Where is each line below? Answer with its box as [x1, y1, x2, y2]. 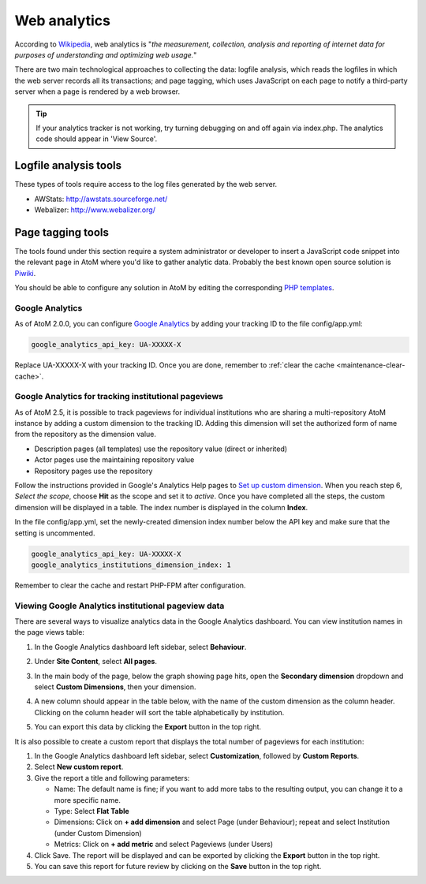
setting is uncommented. [14, 528, 95, 538]
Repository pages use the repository [34, 466, 153, 476]
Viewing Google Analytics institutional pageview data [14, 600, 225, 611]
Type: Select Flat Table [54, 806, 129, 815]
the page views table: [14, 628, 84, 637]
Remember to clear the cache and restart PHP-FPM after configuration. [14, 580, 246, 590]
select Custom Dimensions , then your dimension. [34, 682, 196, 692]
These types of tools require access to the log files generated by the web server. [14, 180, 278, 189]
